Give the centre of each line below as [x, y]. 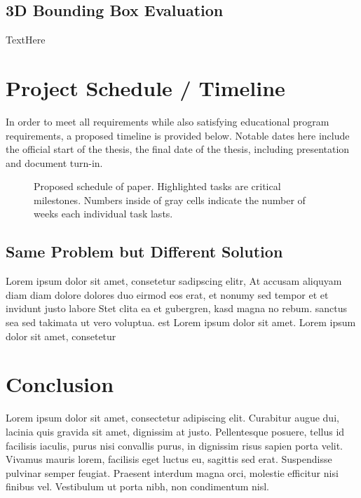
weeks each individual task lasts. [103, 214]
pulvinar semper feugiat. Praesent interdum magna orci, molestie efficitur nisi [172, 472]
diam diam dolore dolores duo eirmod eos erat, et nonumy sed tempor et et [167, 294]
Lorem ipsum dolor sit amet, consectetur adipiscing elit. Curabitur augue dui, [172, 418]
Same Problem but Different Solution [144, 251]
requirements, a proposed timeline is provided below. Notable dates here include [178, 135]
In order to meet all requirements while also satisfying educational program [168, 121]
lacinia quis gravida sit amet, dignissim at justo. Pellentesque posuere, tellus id [175, 431]
